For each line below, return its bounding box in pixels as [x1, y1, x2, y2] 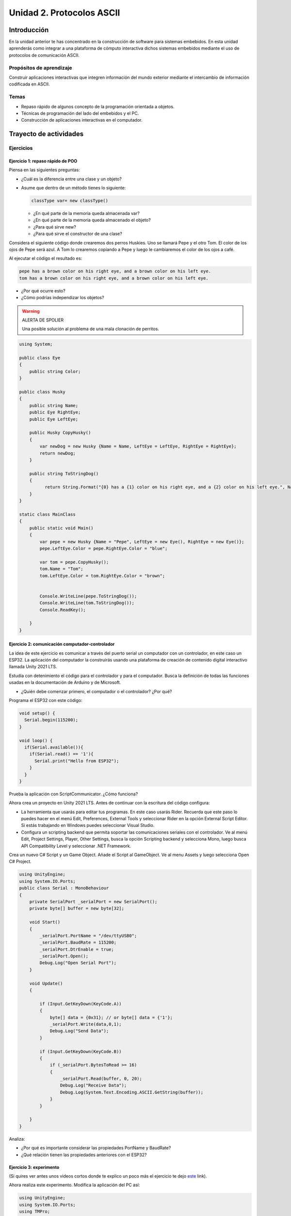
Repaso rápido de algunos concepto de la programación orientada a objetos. [21, 104, 175, 109]
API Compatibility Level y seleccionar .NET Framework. [21, 843, 131, 849]
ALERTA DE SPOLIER [22, 317, 64, 323]
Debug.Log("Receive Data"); [60, 1083, 127, 1088]
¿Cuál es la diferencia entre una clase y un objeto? [21, 176, 122, 182]
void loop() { [19, 737, 53, 743]
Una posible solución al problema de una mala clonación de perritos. [22, 326, 160, 332]
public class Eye [19, 355, 61, 361]
